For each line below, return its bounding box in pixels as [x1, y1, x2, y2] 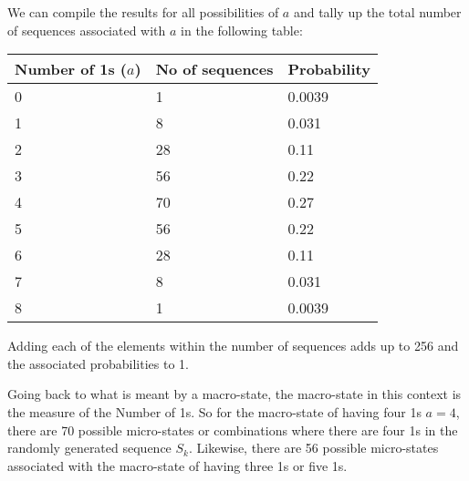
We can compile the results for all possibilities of [7, 3, 279, 21]
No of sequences [155, 58, 274, 80]
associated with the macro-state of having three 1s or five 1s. [7, 455, 348, 475]
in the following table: [181, 20, 303, 39]
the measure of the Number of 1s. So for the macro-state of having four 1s [7, 402, 422, 421]
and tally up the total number [293, 3, 462, 21]
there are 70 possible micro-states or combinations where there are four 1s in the [7, 420, 458, 439]
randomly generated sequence [7, 438, 172, 457]
